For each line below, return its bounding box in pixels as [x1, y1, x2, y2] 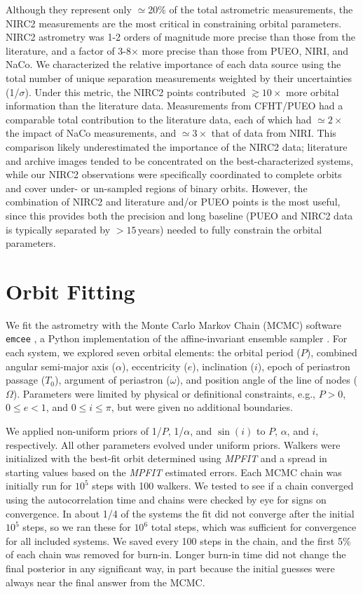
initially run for [6, 478, 72, 493]
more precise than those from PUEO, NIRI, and [142, 43, 349, 58]
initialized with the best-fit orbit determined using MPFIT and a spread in [6, 451, 327, 466]
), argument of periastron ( [55, 372, 170, 387]
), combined [306, 345, 357, 360]
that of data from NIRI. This [211, 126, 336, 140]
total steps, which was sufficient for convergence [151, 520, 357, 534]
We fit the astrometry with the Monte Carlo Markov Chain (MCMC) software [6, 317, 342, 332]
